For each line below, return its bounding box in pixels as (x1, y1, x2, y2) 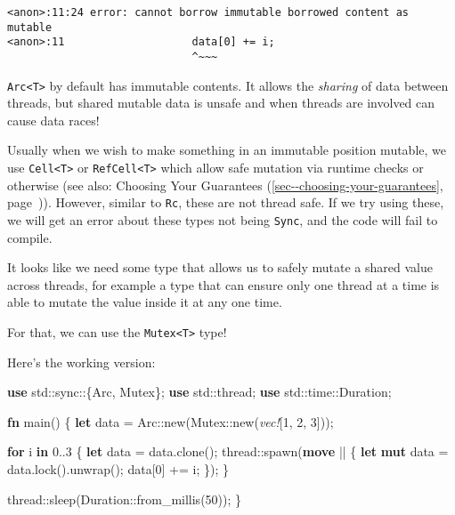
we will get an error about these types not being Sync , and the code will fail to (7, 210, 438, 229)
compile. (7, 228, 53, 246)
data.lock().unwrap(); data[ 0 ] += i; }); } (7, 460, 230, 479)
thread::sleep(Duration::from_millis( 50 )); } (7, 489, 242, 508)
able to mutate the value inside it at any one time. (7, 293, 282, 311)
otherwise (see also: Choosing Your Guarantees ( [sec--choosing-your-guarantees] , (7, 175, 443, 194)
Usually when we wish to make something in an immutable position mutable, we (7, 141, 446, 159)
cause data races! (7, 110, 100, 129)
